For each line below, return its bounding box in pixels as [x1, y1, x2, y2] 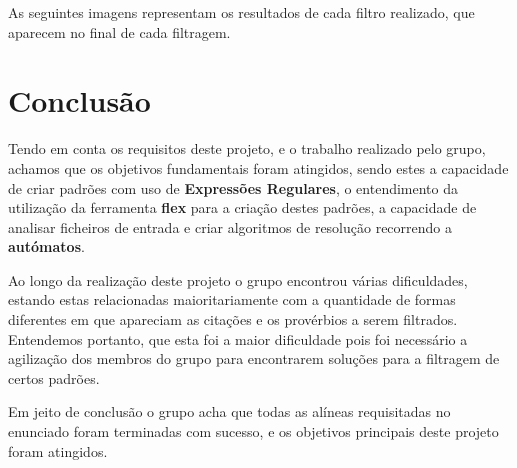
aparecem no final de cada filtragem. [8, 21, 231, 42]
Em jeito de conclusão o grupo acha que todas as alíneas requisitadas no [8, 401, 451, 422]
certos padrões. [8, 367, 100, 388]
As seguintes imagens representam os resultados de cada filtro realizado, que [8, 2, 475, 22]
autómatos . [8, 236, 85, 257]
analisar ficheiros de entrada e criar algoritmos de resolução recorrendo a [8, 216, 453, 237]
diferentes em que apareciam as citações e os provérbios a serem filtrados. [8, 309, 458, 330]
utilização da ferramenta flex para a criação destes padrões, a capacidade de [8, 197, 477, 218]
